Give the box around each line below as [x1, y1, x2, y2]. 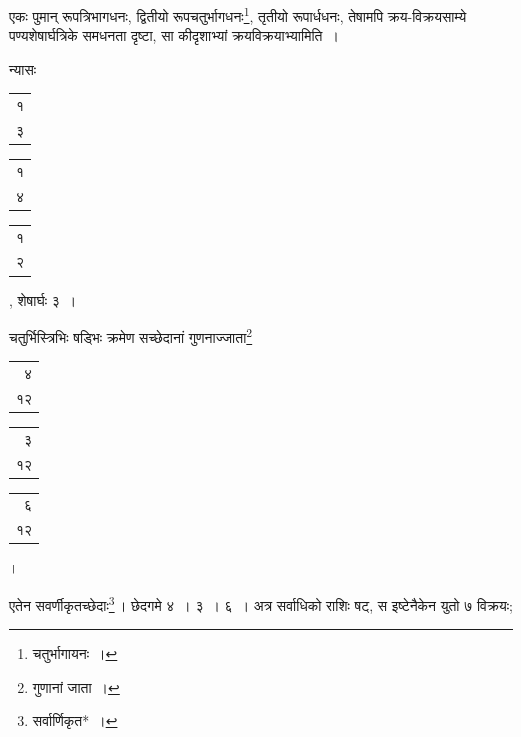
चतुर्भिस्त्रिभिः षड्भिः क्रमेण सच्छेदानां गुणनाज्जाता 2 [9, 324, 253, 347]
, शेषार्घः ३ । [9, 289, 77, 310]
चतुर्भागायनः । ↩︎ [32, 643, 118, 664]
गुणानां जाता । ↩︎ [32, 676, 120, 697]
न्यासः [9, 58, 37, 79]
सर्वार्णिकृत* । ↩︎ [32, 710, 118, 731]
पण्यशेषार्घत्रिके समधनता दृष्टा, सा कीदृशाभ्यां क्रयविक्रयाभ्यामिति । [9, 25, 339, 46]
